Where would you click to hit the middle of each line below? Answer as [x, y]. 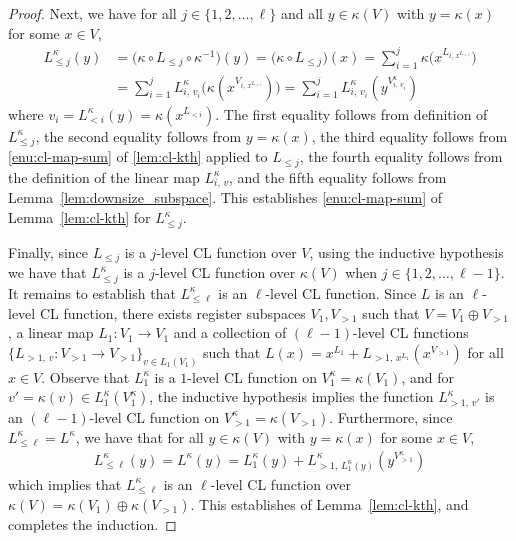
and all [301, 13]
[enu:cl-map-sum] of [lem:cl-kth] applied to [138, 156]
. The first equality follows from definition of [351, 113]
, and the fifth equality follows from [337, 176]
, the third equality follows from [409, 135]
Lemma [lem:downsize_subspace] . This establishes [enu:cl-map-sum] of [225, 197]
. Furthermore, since [391, 416]
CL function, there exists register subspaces [172, 312]
